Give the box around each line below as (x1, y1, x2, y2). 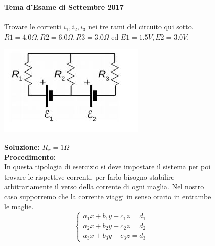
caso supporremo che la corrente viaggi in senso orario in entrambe (4, 191, 211, 201)
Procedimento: (4, 151, 56, 162)
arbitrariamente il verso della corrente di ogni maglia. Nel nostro (4, 181, 204, 192)
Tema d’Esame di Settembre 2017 (4, 2, 124, 12)
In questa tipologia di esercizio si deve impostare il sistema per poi (4, 161, 211, 172)
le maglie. (4, 201, 34, 212)
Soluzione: (4, 141, 40, 152)
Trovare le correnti (4, 21, 61, 32)
